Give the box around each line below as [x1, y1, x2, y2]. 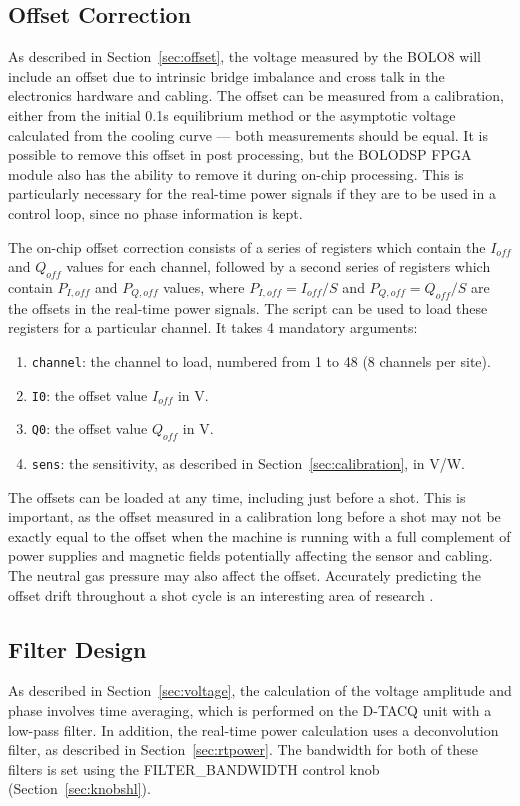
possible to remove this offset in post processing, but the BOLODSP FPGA [8, 144, 472, 165]
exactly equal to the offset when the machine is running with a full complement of [8, 525, 511, 546]
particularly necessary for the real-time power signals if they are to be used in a [8, 183, 496, 204]
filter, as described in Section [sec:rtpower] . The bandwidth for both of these [8, 739, 478, 760]
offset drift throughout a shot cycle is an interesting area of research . [8, 584, 434, 605]
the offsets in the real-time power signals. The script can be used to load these [8, 297, 488, 318]
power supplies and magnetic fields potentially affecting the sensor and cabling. [8, 545, 493, 566]
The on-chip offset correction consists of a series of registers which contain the [8, 236, 486, 257]
